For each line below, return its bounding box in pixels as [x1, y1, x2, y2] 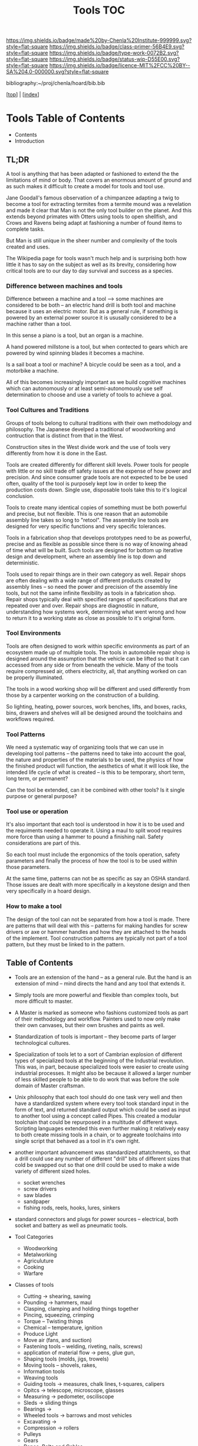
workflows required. [6, 715, 55, 723]
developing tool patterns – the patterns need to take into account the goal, [6, 750, 186, 757]
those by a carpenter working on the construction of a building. [6, 691, 160, 699]
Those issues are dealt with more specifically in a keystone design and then [6, 881, 190, 888]
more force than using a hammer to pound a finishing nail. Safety [6, 833, 164, 841]
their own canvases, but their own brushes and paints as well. [14, 1021, 165, 1028]
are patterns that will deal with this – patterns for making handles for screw [6, 922, 188, 929]
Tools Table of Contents [6, 112, 126, 125]
